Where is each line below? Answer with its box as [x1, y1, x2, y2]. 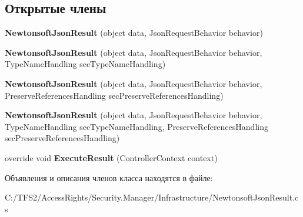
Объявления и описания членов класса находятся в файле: [5, 171, 213, 183]
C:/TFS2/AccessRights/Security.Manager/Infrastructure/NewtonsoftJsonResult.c [5, 191, 299, 203]
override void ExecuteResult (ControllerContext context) [5, 151, 218, 163]
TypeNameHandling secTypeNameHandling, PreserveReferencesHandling [5, 120, 268, 132]
